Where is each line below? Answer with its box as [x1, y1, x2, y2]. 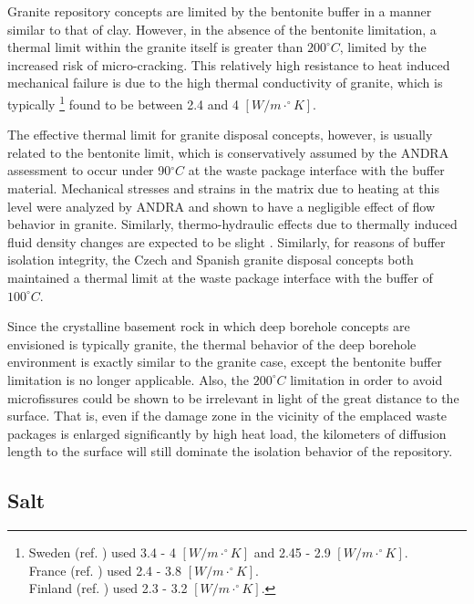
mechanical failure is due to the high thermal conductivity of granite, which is [7, 73, 443, 92]
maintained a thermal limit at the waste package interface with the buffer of [7, 267, 433, 286]
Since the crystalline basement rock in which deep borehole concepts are [7, 317, 410, 336]
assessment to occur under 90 [7, 161, 171, 180]
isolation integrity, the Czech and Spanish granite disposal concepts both [7, 250, 414, 269]
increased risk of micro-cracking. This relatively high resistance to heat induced [7, 55, 450, 74]
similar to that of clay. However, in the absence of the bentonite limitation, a [7, 19, 437, 38]
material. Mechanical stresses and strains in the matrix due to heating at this [7, 179, 439, 197]
